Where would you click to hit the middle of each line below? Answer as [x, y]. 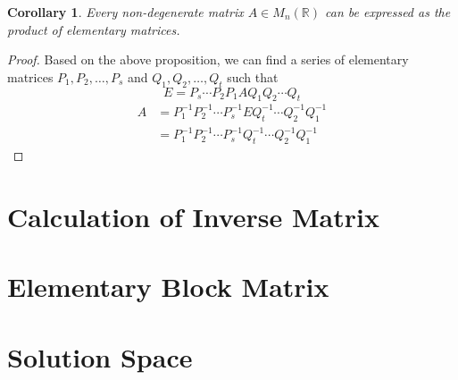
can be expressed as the [388, 12]
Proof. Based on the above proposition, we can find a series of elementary [208, 59]
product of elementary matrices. [94, 29]
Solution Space [100, 356]
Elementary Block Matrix [168, 287]
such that [253, 76]
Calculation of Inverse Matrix [193, 216]
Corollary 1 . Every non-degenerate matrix [125, 12]
